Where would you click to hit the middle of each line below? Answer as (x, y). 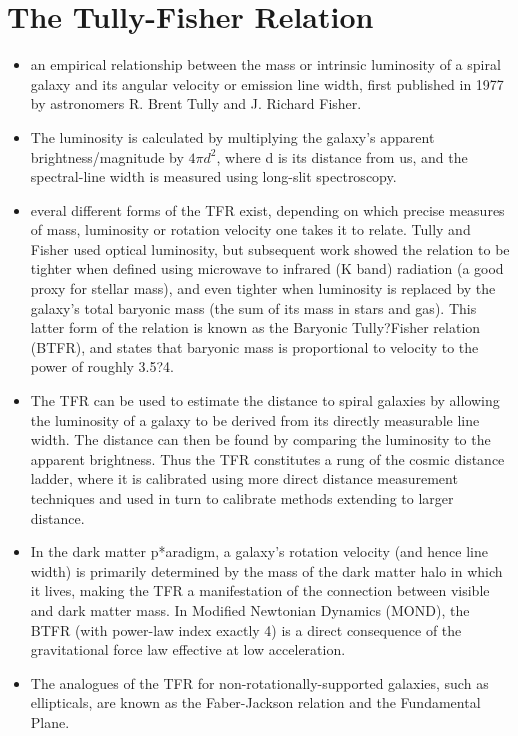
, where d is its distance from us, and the (342, 156)
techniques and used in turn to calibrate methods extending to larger (242, 498)
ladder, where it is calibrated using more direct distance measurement (244, 478)
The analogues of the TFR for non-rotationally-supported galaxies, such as (259, 682)
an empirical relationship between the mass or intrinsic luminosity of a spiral (265, 64)
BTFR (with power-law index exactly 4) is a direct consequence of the (246, 629)
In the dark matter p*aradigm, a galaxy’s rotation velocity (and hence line (259, 551)
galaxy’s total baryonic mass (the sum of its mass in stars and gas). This (253, 307)
